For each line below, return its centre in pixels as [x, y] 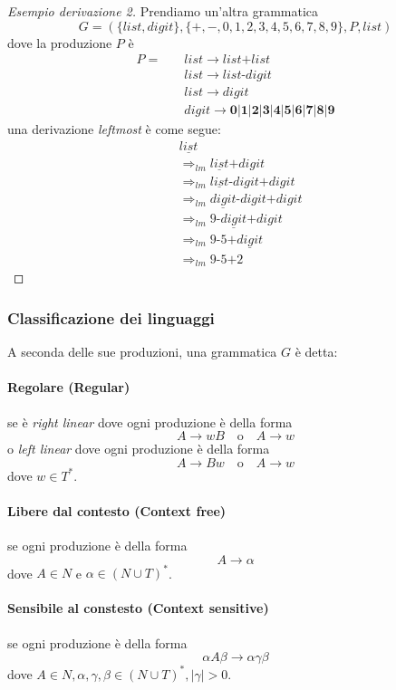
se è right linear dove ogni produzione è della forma [150, 422]
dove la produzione [60, 42]
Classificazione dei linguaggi [111, 317]
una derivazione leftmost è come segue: [114, 129]
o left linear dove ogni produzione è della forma [139, 449]
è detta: [316, 352]
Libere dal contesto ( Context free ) [117, 510]
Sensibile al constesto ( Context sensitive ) [138, 608]
